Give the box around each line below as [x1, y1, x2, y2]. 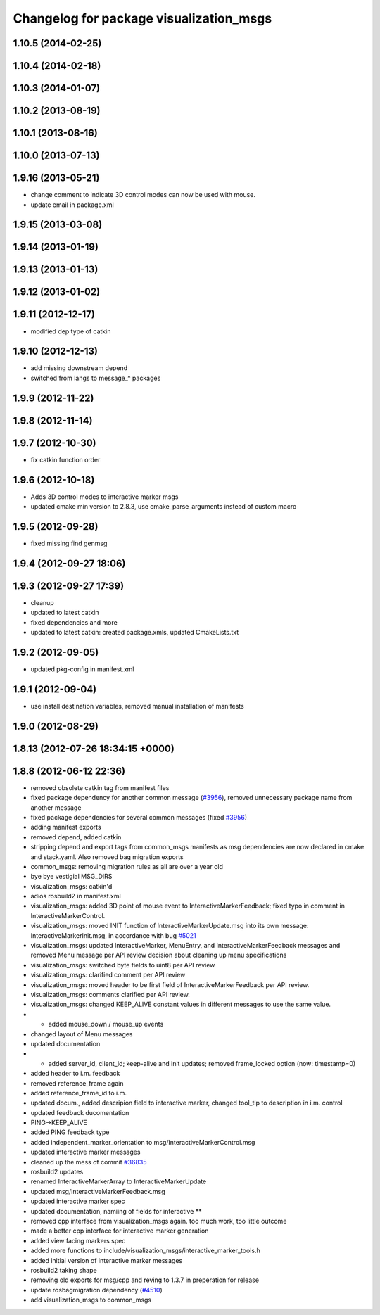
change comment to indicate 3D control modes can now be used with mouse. [30, 191, 256, 199]
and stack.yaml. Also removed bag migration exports [30, 852, 184, 861]
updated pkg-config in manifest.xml [30, 665, 134, 673]
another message [30, 803, 82, 812]
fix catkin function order [30, 455, 101, 464]
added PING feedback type [30, 1128, 110, 1136]
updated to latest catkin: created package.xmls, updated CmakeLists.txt [30, 628, 239, 637]
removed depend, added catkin [30, 832, 122, 841]
